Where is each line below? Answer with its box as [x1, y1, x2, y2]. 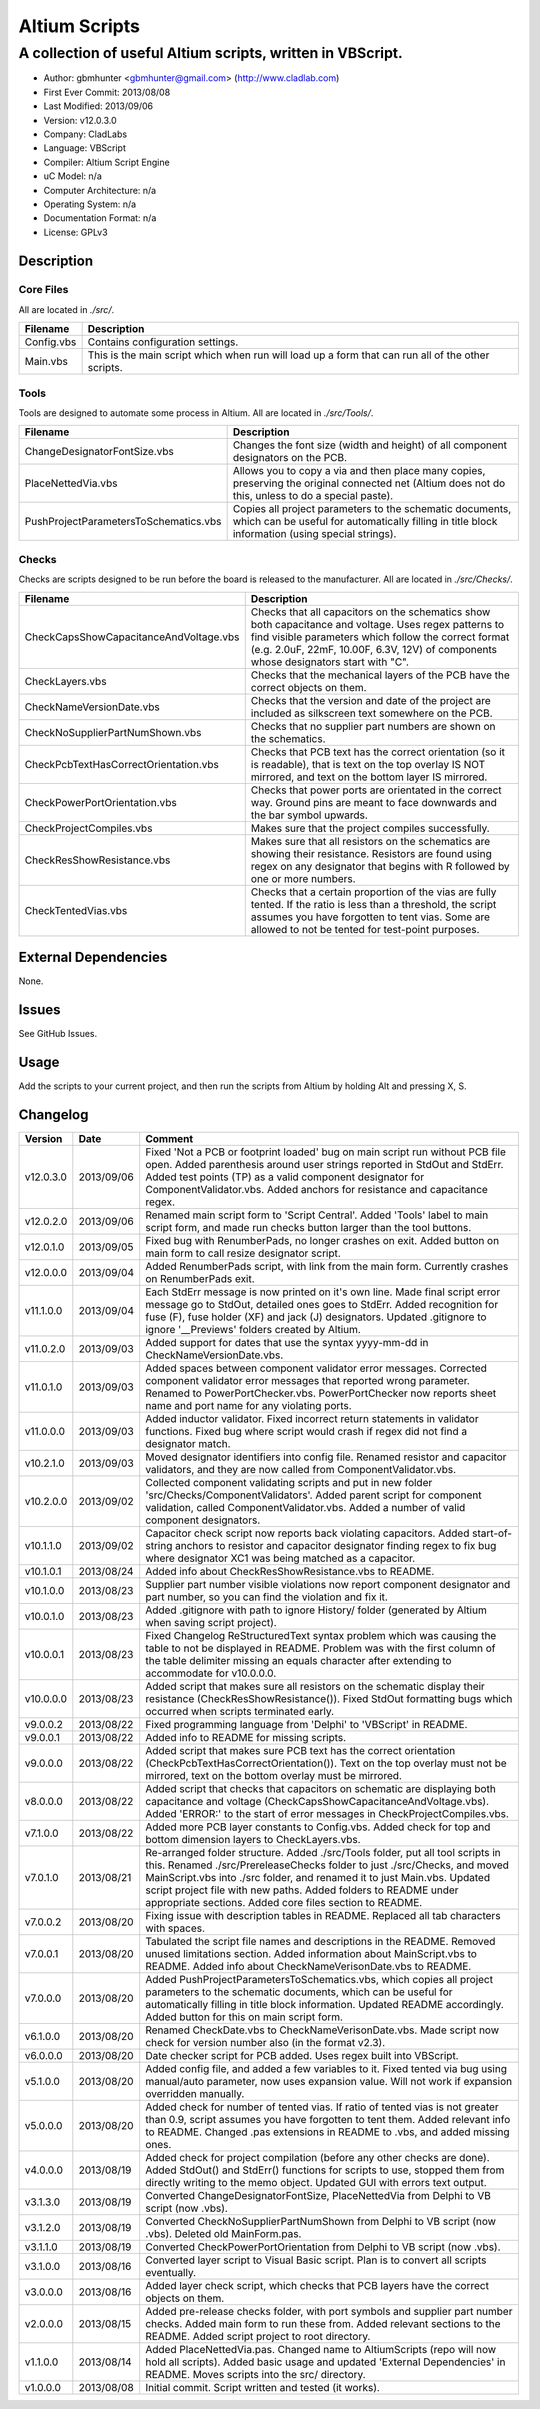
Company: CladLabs [43, 128, 128, 140]
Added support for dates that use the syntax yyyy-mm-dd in [145, 1335, 429, 1349]
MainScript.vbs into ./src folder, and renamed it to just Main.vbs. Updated [145, 1870, 490, 1884]
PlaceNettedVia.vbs [24, 476, 118, 490]
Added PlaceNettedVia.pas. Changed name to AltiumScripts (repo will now [145, 2342, 497, 2356]
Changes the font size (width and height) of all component [232, 438, 507, 452]
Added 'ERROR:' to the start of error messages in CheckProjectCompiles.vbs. [145, 1806, 510, 1820]
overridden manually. [145, 2086, 245, 2100]
